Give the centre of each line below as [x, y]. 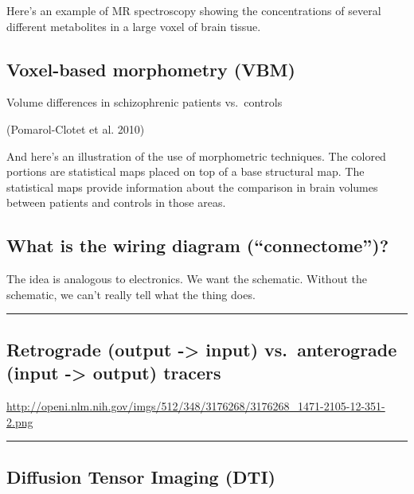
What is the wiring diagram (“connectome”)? [198, 245]
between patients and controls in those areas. [116, 202]
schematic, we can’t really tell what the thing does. [131, 294]
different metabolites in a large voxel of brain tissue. [134, 26]
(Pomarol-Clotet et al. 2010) [76, 128]
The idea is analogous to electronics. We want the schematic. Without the [187, 279]
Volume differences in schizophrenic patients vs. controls [145, 102]
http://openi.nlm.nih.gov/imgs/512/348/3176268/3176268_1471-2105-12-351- [196, 405]
